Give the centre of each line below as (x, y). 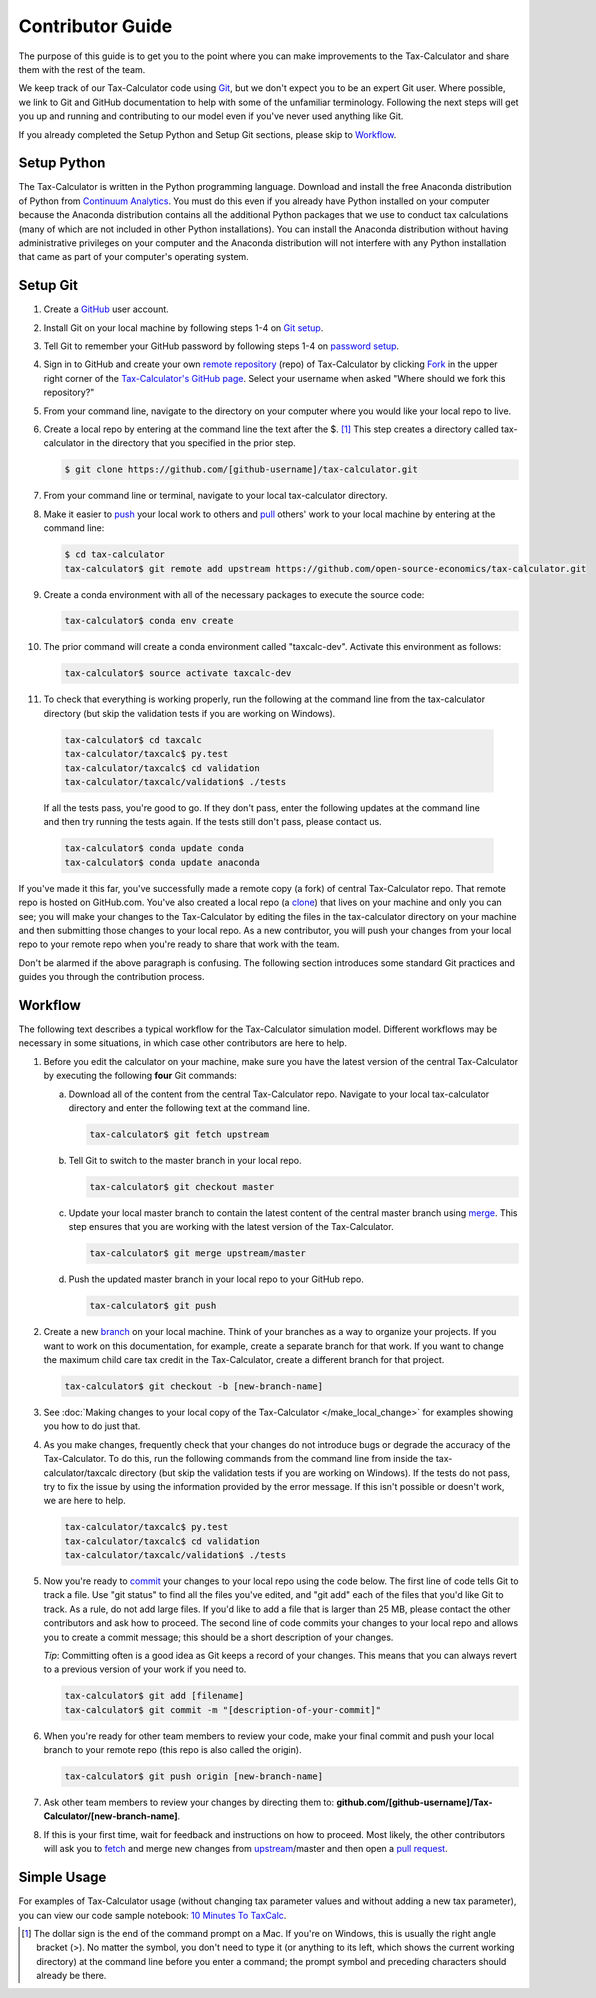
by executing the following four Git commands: (140, 1076)
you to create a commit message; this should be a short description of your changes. (218, 1637)
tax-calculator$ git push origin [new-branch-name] (194, 1776)
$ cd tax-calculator (114, 554)
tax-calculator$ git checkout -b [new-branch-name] (194, 1386)
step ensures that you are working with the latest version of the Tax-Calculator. (231, 1227)
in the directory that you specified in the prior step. (191, 443)
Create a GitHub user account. (106, 309)
